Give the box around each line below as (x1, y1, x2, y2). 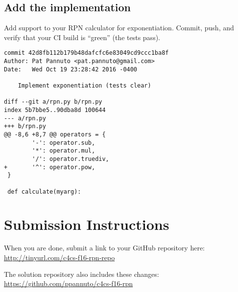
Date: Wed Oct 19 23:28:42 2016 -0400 (4, 66, 138, 73)
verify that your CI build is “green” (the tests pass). (4, 32, 160, 42)
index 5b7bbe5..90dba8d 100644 (4, 106, 106, 113)
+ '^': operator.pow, (4, 163, 95, 171)
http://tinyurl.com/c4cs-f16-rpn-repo (4, 252, 115, 262)
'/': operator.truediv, (32, 155, 109, 162)
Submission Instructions (4, 214, 169, 234)
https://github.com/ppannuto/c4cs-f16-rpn (4, 278, 133, 289)
